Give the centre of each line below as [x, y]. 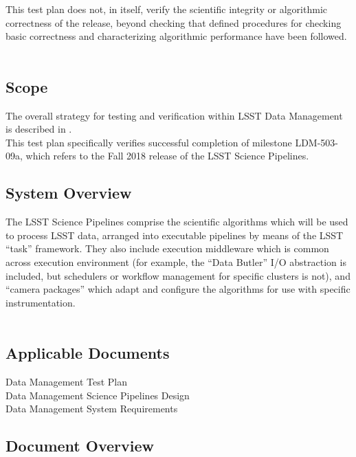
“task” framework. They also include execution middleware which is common [167, 248]
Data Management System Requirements [92, 409]
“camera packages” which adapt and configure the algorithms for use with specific [178, 289]
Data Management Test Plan [67, 382]
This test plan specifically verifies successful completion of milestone [149, 142]
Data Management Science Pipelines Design [98, 395]
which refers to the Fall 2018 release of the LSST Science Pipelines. [167, 156]
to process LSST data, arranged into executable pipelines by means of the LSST [175, 235]
